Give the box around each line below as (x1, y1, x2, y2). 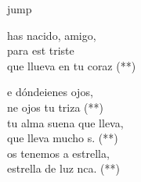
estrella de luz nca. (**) (7, 160, 120, 177)
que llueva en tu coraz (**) (7, 57, 136, 73)
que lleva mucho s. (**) (7, 130, 118, 146)
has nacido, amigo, (7, 27, 96, 43)
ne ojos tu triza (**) (7, 98, 104, 115)
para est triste (7, 42, 74, 59)
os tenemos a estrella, (7, 145, 110, 161)
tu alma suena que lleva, (7, 114, 124, 130)
